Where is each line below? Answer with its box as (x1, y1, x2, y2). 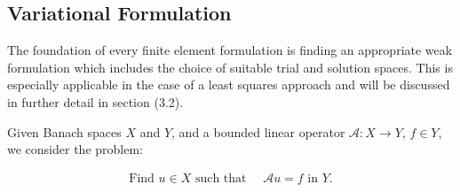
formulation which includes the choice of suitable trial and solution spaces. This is (7, 58, 453, 76)
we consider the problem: (7, 140, 143, 158)
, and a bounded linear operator (171, 122, 345, 141)
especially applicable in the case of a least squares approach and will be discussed (7, 75, 450, 94)
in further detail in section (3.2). (7, 92, 184, 111)
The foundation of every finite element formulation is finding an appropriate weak (7, 41, 453, 59)
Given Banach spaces (7, 122, 122, 141)
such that (194, 172, 247, 185)
